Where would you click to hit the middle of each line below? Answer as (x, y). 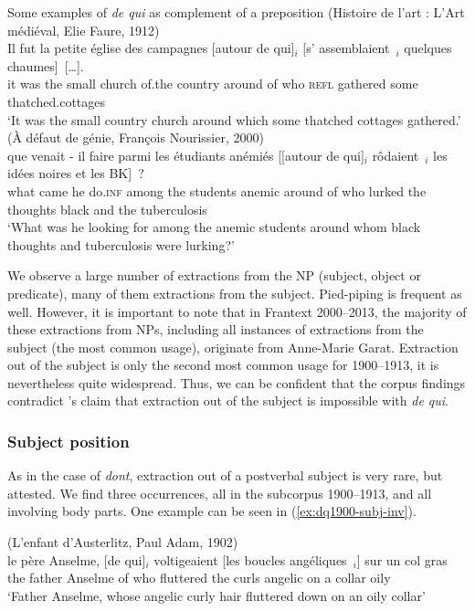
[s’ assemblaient (346, 48)
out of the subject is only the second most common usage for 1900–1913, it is (223, 365)
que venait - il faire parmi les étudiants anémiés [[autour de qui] (186, 155)
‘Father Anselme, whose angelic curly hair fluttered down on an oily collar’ (216, 595)
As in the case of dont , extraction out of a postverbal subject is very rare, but (225, 475)
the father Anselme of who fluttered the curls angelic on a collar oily (199, 578)
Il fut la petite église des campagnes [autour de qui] (151, 48)
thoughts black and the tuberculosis (107, 209)
